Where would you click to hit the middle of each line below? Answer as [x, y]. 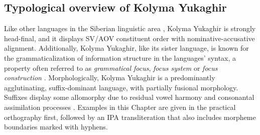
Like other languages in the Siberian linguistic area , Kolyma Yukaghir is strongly [130, 28]
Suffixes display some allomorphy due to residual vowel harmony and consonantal [129, 97]
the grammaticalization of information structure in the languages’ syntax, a [120, 57]
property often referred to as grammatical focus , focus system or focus [111, 67]
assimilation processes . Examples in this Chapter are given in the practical [120, 107]
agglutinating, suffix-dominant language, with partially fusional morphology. [121, 87]
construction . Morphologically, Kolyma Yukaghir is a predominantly [110, 78]
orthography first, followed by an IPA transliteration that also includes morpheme [130, 117]
